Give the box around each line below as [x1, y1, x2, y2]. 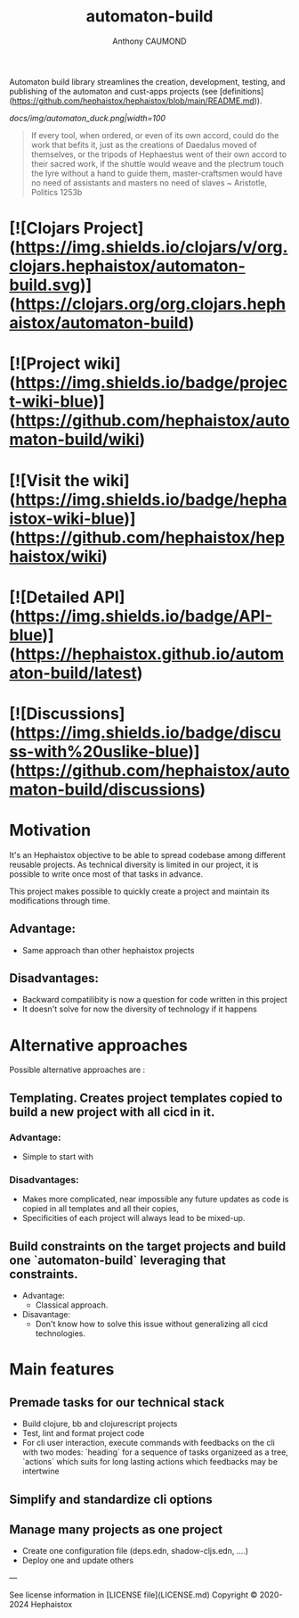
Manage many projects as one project [9, 1522, 223, 1537]
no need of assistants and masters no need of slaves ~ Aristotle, [30, 177, 268, 188]
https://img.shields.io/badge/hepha [15, 489, 287, 509]
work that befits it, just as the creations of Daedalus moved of [30, 139, 257, 150]
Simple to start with [21, 1152, 93, 1162]
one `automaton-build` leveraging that [9, 1252, 226, 1267]
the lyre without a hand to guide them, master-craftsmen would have [30, 168, 283, 178]
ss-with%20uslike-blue [9, 741, 189, 762]
